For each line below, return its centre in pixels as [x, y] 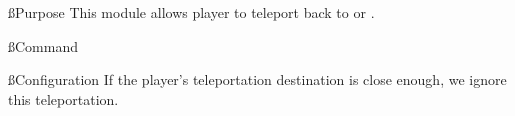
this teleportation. [63, 98]
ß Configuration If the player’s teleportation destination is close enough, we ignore [257, 79]
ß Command [43, 45]
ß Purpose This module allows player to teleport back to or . [191, 12]
